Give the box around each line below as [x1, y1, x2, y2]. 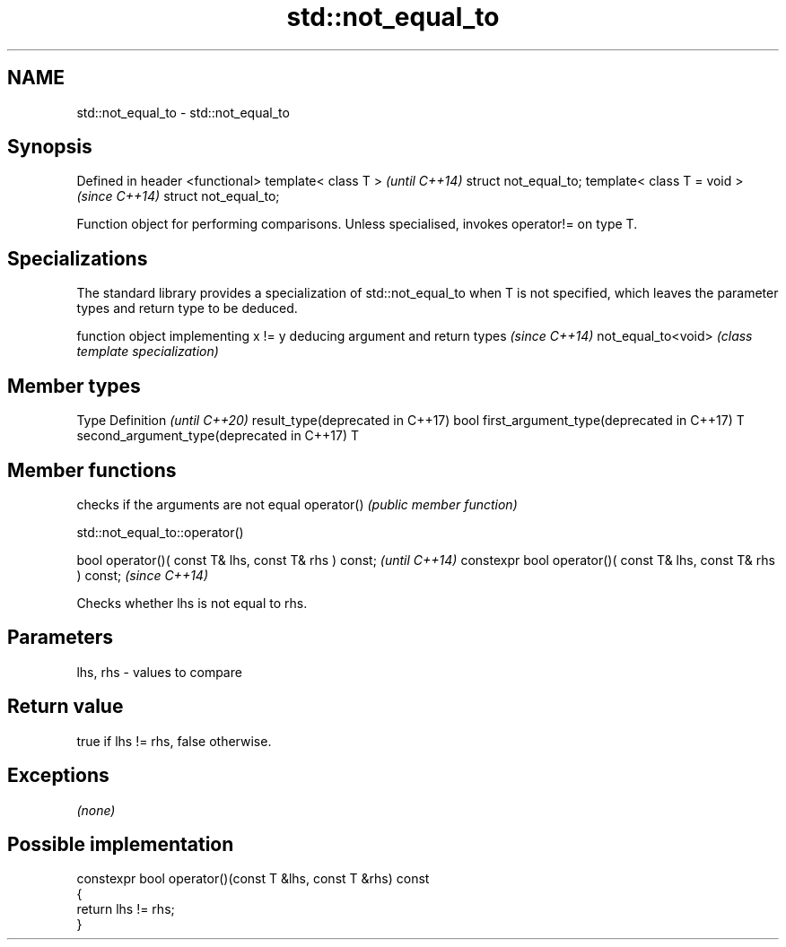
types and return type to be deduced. [76, 300, 298, 317]
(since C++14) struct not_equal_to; [76, 188, 280, 204]
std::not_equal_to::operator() [76, 524, 244, 540]
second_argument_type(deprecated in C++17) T [76, 428, 360, 444]
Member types [7, 374, 141, 397]
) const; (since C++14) [76, 567, 209, 583]
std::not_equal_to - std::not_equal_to [76, 104, 290, 120]
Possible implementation [7, 832, 234, 856]
